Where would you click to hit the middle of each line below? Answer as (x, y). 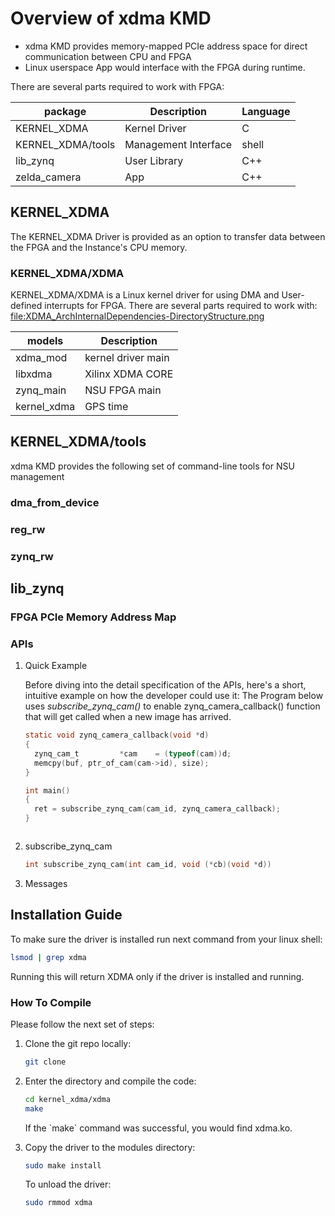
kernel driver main (127, 358)
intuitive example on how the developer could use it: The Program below (174, 696)
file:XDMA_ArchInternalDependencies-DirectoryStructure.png (137, 316)
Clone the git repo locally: (78, 1043)
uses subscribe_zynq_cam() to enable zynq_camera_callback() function (172, 706)
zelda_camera (48, 177)
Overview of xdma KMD (111, 18)
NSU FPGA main (123, 390)
